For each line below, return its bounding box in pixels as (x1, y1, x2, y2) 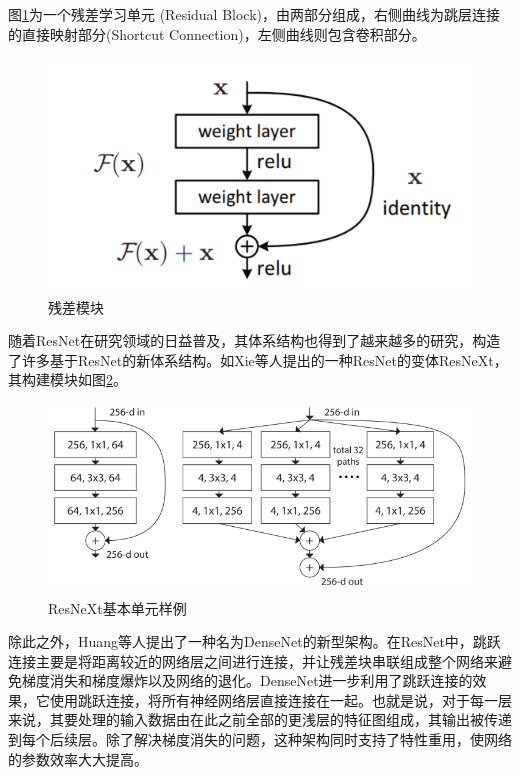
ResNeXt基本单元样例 (48, 597, 187, 618)
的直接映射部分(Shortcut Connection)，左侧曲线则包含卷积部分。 (8, 23, 426, 44)
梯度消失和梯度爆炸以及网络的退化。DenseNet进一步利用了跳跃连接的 (21, 670, 473, 691)
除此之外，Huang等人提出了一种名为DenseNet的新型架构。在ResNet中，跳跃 (8, 631, 501, 652)
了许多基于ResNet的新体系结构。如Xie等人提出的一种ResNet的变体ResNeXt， (8, 349, 508, 370)
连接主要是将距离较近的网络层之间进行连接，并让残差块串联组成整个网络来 (8, 650, 498, 671)
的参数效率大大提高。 (8, 748, 148, 769)
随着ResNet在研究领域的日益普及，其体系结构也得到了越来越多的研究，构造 (8, 330, 501, 351)
